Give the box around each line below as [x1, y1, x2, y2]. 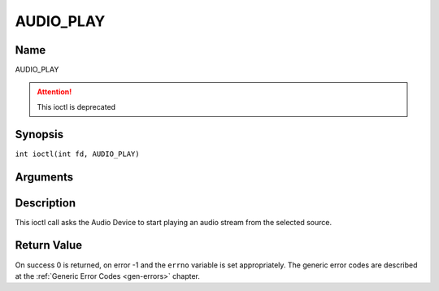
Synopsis [15, 127, 64, 141]
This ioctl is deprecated [37, 102, 116, 111]
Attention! [37, 87, 72, 97]
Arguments [15, 170, 74, 184]
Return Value [15, 238, 83, 252]
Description [15, 196, 76, 210]
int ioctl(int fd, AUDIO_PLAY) [15, 149, 140, 159]
